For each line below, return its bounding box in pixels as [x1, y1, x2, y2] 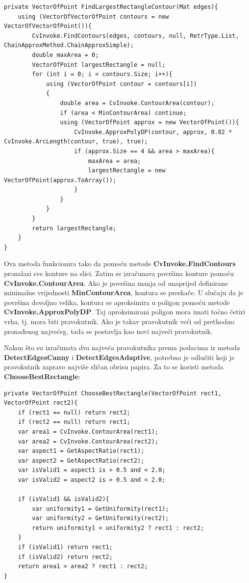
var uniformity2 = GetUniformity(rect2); [32, 515, 169, 522]
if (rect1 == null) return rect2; [18, 409, 130, 416]
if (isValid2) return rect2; [18, 553, 113, 560]
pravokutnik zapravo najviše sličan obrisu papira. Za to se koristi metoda [4, 361, 224, 372]
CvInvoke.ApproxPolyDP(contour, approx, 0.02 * [74, 128, 232, 136]
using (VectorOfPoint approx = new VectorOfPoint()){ [60, 119, 239, 126]
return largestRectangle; [32, 224, 117, 232]
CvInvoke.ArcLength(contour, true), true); [4, 138, 148, 145]
